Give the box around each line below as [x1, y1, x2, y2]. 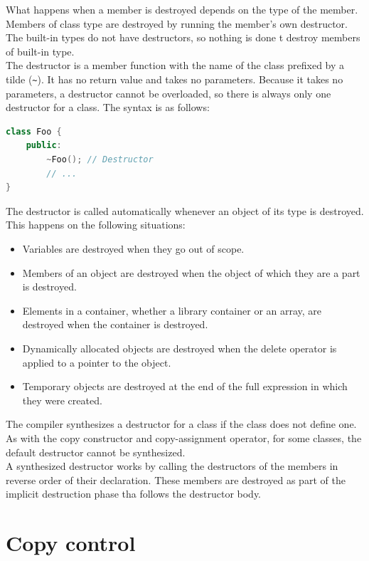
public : [26, 140, 62, 151]
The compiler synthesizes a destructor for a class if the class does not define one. [6, 416, 357, 431]
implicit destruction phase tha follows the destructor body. [6, 486, 262, 501]
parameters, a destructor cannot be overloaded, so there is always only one [6, 85, 331, 100]
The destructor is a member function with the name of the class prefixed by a [6, 58, 345, 73]
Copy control [6, 528, 136, 557]
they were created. [22, 392, 102, 407]
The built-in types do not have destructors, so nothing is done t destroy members [6, 30, 360, 45]
